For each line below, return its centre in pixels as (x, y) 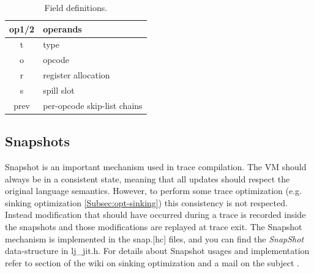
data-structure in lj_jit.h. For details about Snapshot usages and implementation (157, 251)
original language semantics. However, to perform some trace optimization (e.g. (153, 191)
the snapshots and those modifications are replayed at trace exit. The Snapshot (154, 227)
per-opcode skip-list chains (93, 105)
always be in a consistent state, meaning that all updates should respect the (148, 178)
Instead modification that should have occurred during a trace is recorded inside (155, 215)
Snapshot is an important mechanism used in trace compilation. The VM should (156, 167)
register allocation (77, 75)
